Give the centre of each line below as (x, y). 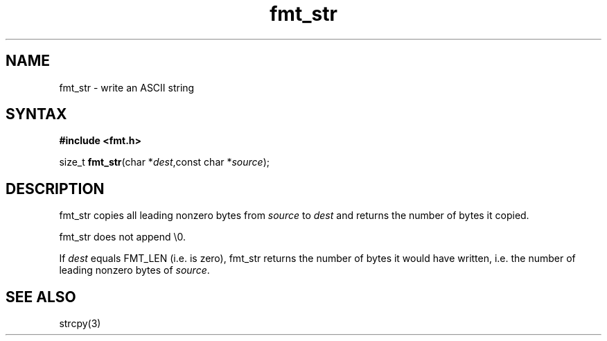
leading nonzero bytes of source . (134, 270)
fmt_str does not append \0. (123, 237)
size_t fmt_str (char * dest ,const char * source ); (165, 162)
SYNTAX (36, 114)
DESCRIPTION (55, 189)
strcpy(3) (80, 324)
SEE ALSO (41, 297)
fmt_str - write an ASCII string (127, 87)
